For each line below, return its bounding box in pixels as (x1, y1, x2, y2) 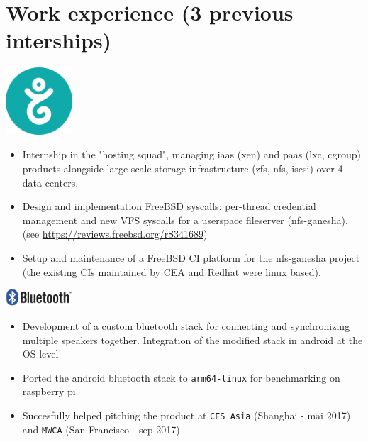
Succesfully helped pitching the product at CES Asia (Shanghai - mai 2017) (22, 407, 351, 422)
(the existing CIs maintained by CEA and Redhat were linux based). (22, 264, 321, 279)
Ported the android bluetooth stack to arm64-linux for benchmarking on (22, 370, 340, 385)
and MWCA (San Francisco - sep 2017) (22, 421, 180, 436)
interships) (6, 26, 112, 55)
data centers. (22, 175, 79, 189)
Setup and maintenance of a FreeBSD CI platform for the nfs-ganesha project (22, 250, 360, 265)
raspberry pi (22, 384, 76, 399)
